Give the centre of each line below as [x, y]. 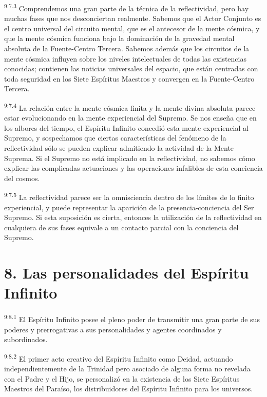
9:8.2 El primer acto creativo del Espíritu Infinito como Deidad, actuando [119, 358]
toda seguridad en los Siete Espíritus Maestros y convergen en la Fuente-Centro [129, 78]
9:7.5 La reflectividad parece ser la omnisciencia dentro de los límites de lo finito [129, 196]
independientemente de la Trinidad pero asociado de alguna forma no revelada [127, 369]
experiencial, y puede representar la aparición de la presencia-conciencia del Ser [129, 207]
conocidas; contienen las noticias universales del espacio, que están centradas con [131, 68]
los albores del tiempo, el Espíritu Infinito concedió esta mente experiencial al [126, 127]
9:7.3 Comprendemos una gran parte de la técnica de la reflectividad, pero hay [127, 7]
